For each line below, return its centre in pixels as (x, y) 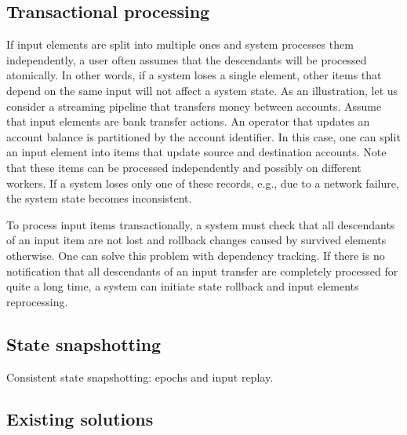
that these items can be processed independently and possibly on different (184, 167)
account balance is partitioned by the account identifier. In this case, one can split (203, 136)
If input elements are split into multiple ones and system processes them (180, 44)
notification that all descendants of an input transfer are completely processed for (202, 271)
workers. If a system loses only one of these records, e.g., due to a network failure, (203, 183)
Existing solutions (80, 419)
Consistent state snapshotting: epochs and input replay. (140, 377)
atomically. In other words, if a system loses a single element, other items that (194, 75)
